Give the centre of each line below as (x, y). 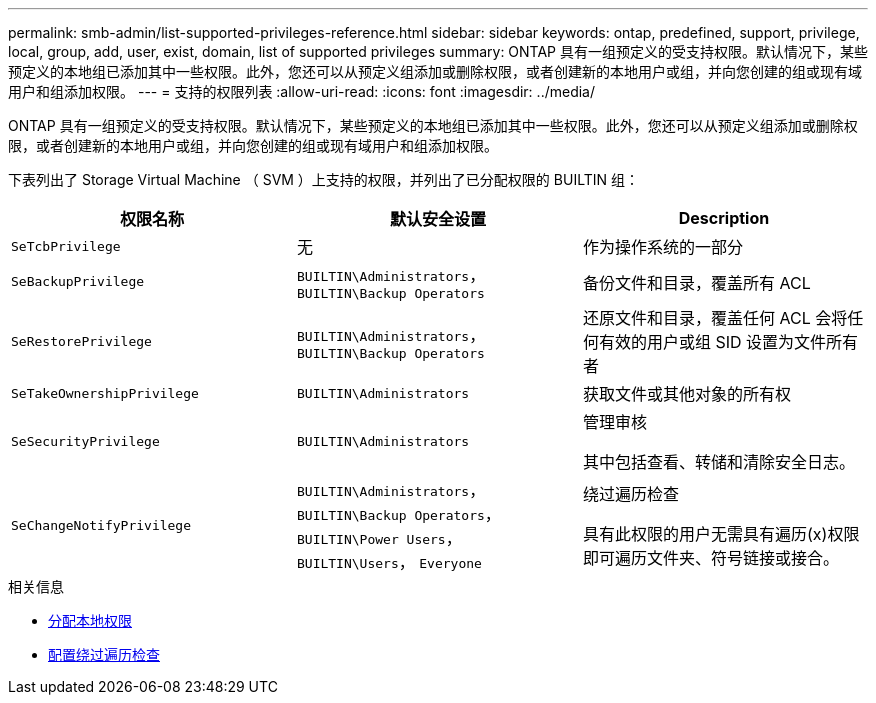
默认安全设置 (437, 219)
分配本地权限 (90, 620)
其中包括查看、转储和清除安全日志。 (718, 462)
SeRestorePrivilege (81, 341)
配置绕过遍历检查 (104, 654)
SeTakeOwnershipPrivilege (105, 393)
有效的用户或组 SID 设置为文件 (712, 342)
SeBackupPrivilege (78, 281)
